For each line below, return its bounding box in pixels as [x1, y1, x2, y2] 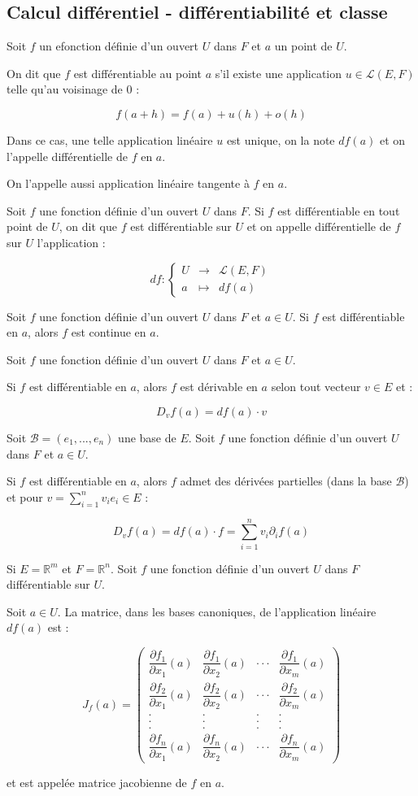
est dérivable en [180, 378, 258, 395]
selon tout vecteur [271, 378, 361, 395]
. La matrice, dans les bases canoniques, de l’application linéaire [57, 602, 377, 620]
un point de [274, 37, 333, 54]
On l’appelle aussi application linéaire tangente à [7, 175, 250, 192]
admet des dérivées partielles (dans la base [180, 472, 392, 489]
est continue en [71, 324, 146, 341]
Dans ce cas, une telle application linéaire [7, 131, 213, 148]
